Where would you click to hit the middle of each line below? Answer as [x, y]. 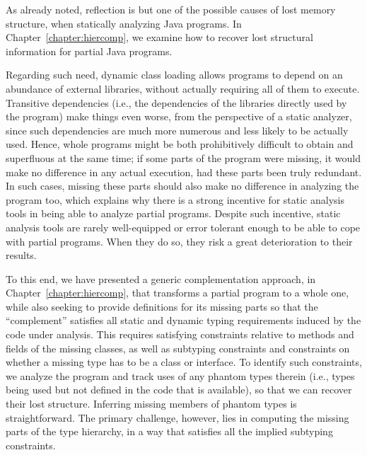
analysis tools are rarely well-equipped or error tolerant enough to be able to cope [183, 227]
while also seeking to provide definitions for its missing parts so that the [162, 306]
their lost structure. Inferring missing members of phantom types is [151, 404]
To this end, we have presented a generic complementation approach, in [161, 278]
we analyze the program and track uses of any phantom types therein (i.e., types [180, 375]
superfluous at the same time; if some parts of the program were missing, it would [183, 157]
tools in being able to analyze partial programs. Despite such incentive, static [173, 213]
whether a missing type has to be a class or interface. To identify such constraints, [184, 362]
